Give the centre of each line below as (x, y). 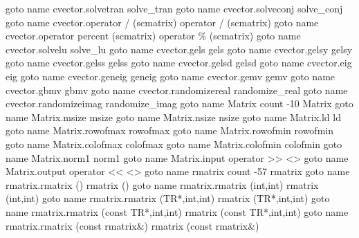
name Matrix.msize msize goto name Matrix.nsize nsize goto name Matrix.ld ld (174, 117)
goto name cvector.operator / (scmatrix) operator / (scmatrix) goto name (162, 22)
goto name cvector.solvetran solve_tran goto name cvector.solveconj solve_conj (174, 8)
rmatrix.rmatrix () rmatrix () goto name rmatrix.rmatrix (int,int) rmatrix (162, 184)
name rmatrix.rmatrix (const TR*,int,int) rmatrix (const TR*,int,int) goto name (177, 211)
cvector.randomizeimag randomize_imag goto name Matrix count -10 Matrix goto (179, 103)
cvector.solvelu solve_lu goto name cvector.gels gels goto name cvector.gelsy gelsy (179, 49)
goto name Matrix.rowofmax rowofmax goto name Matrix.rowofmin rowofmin (169, 130)
